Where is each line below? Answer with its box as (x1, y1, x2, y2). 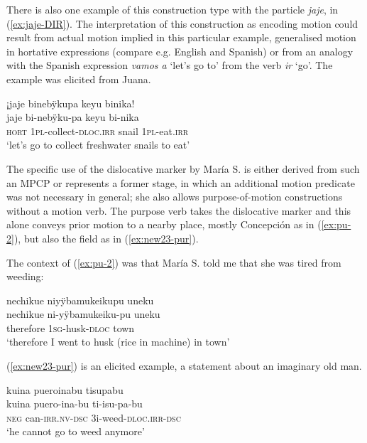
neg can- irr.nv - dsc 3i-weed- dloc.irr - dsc (6, 410, 181, 425)
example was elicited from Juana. (6, 71, 151, 86)
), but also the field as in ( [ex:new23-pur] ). (13, 230, 199, 245)
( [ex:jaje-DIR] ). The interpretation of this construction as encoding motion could (6, 16, 358, 31)
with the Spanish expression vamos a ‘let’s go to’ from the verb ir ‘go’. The (6, 58, 333, 73)
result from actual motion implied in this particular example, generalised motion (6, 30, 356, 45)
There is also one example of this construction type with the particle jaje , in (6, 2, 339, 16)
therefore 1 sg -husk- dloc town (6, 320, 135, 335)
